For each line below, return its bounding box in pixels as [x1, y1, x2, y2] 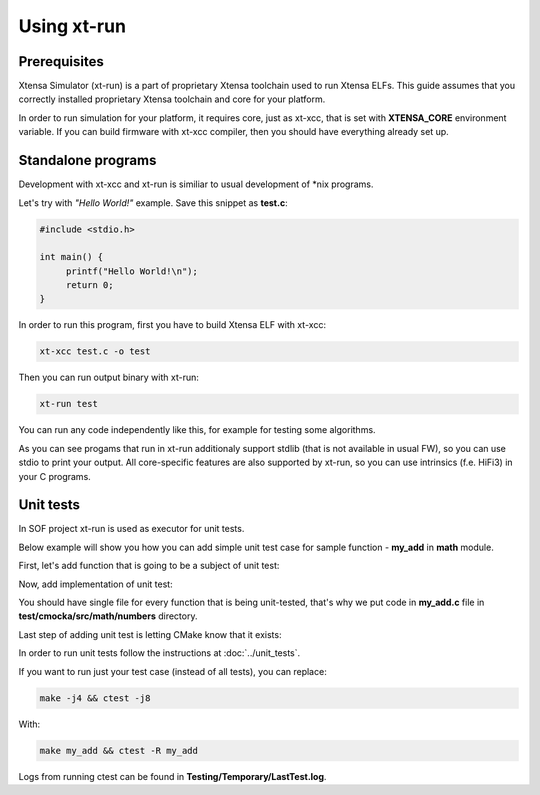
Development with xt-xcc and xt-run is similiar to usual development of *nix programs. [18, 178, 374, 190]
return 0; [65, 280, 114, 291]
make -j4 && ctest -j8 [39, 692, 151, 704]
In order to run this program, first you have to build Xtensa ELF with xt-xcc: [18, 319, 327, 331]
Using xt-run [18, 15, 127, 37]
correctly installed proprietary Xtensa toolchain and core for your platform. [18, 93, 326, 105]
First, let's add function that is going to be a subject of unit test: [18, 560, 280, 572]
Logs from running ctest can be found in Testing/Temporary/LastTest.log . [18, 770, 327, 782]
